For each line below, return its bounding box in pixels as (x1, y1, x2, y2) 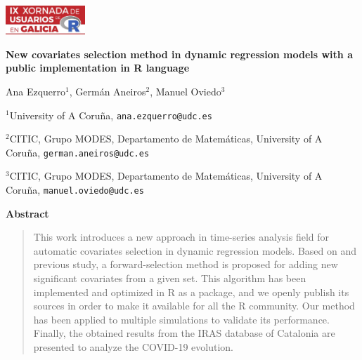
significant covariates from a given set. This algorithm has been (33, 271, 306, 286)
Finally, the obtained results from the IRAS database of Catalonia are (33, 326, 335, 340)
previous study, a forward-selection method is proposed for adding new (33, 257, 338, 272)
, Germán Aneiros (69, 84, 146, 98)
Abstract (6, 206, 49, 220)
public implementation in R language (6, 60, 190, 75)
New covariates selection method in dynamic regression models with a (6, 46, 353, 61)
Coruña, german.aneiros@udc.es (6, 145, 150, 159)
